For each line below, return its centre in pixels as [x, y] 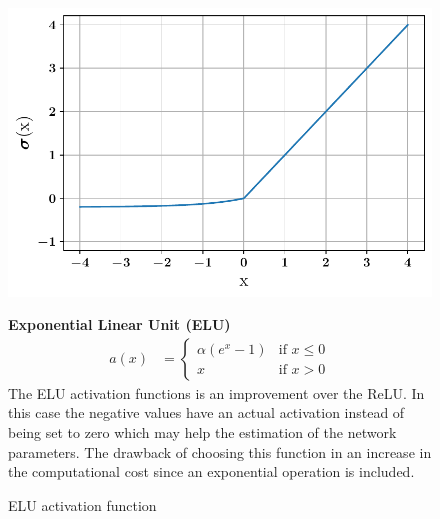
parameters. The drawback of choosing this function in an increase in [220, 451]
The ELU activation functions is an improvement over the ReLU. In [216, 392]
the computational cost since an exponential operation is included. [211, 471]
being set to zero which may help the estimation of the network [202, 431]
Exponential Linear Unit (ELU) [119, 324]
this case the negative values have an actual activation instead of [206, 412]
